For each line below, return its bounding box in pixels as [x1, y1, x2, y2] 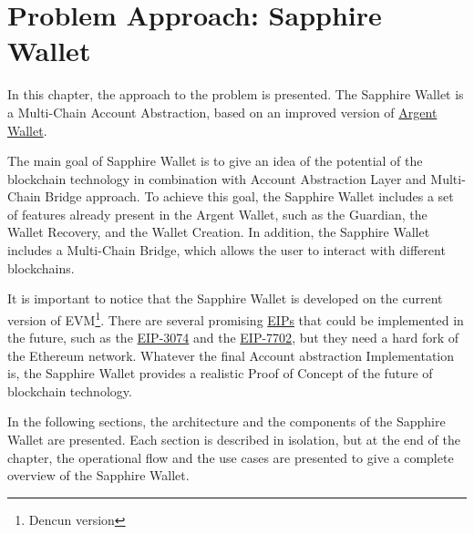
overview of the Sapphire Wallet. [7, 466, 190, 485]
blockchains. [7, 258, 75, 277]
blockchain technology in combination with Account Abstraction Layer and [7, 169, 427, 188]
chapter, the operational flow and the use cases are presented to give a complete [7, 447, 454, 467]
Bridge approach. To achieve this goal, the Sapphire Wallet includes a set [45, 187, 454, 206]
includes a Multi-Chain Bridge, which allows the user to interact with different [7, 241, 446, 260]
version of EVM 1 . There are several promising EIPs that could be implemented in [7, 307, 464, 329]
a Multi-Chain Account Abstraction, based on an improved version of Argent [7, 102, 438, 121]
